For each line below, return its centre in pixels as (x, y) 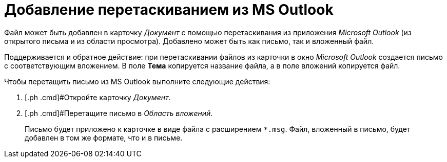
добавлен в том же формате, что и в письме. (104, 137)
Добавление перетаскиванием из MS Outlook (169, 10)
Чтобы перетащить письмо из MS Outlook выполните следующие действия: (137, 81)
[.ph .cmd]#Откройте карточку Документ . (98, 97)
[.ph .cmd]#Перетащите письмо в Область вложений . (119, 113)
